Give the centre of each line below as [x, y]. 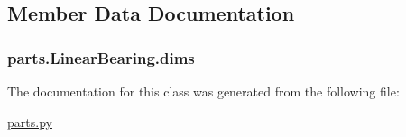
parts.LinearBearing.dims [101, 57]
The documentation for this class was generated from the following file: [203, 91]
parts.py [30, 121]
